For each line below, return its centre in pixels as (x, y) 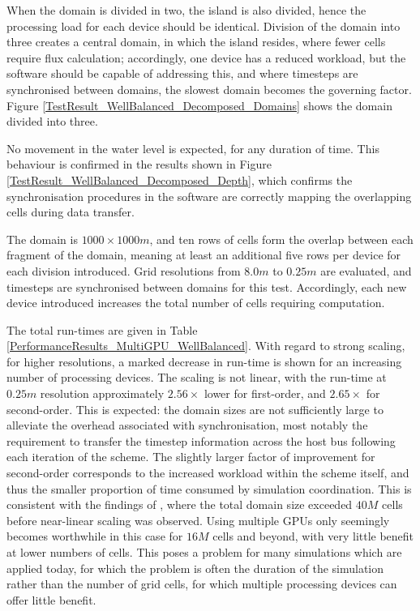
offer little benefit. (51, 599)
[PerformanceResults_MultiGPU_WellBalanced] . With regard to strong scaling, (206, 346)
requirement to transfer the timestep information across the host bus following (201, 440)
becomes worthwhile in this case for (95, 536)
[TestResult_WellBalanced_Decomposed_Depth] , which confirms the (180, 179)
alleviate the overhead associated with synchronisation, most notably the (187, 425)
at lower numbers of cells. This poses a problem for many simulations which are (204, 552)
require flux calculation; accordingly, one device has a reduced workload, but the (206, 57)
